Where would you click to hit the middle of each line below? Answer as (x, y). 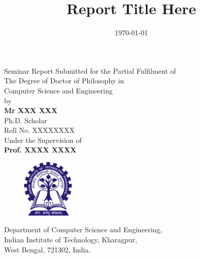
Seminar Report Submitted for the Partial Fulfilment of (90, 70)
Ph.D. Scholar (26, 120)
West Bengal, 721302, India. (47, 249)
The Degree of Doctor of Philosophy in (64, 81)
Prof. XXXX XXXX (40, 150)
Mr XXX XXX (31, 110)
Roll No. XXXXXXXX (39, 130)
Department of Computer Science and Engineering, (83, 229)
